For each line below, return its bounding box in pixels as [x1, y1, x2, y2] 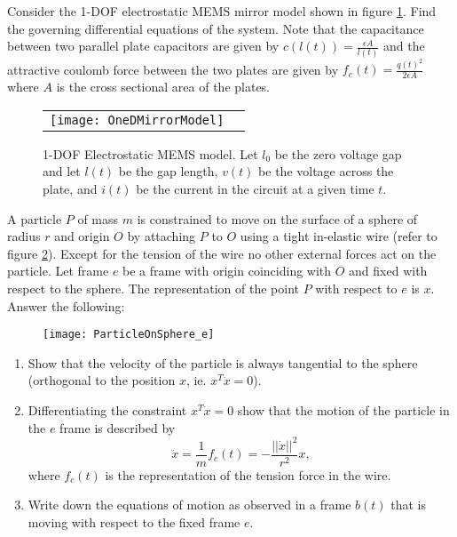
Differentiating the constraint [28, 400, 187, 419]
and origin [54, 227, 110, 245]
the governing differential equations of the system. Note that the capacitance [7, 19, 424, 37]
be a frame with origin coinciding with [122, 261, 332, 280]
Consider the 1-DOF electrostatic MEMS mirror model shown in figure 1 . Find [7, 2, 437, 20]
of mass [77, 209, 119, 228]
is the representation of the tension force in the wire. [105, 465, 391, 484]
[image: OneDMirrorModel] [50, 112, 225, 127]
